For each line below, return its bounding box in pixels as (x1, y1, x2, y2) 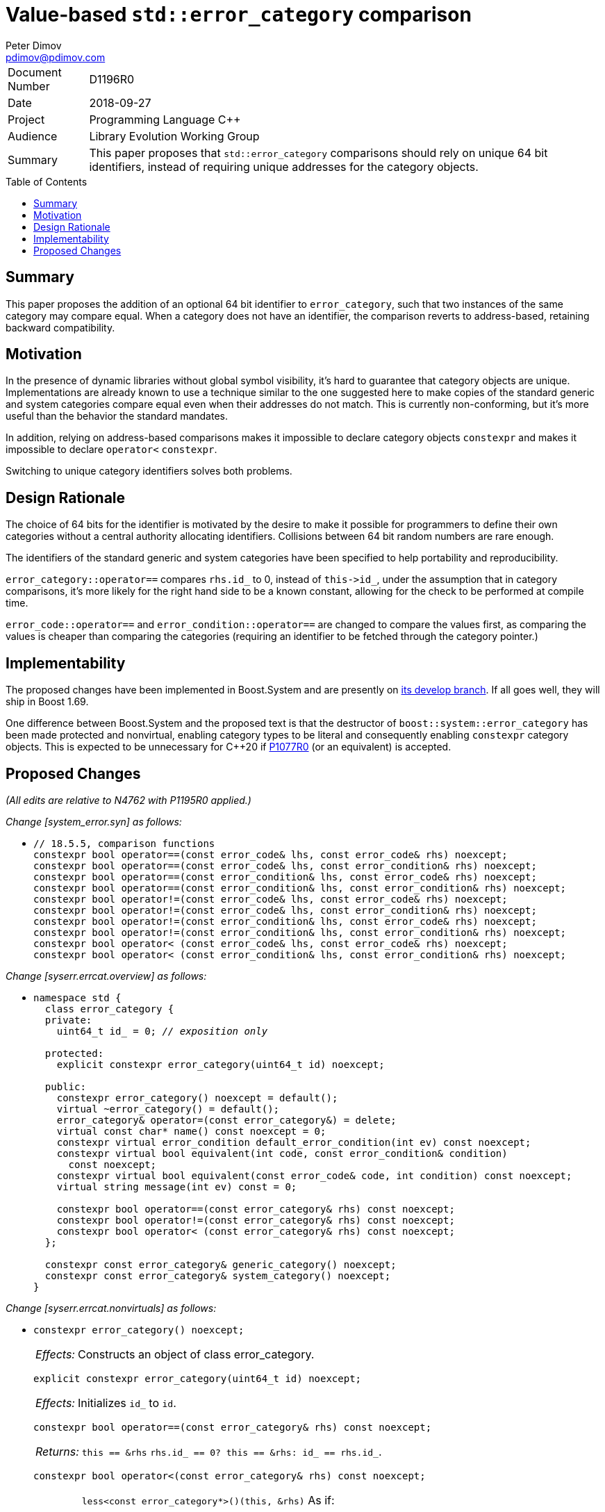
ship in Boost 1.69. (6, 696, 89, 708)
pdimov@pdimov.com (6, 51, 106, 63)
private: (44, 1014, 92, 1026)
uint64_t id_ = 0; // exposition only (56, 1025, 268, 1037)
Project (8, 112, 45, 126)
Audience (8, 129, 58, 143)
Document (8, 65, 62, 79)
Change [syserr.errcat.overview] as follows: (6, 969, 207, 982)
